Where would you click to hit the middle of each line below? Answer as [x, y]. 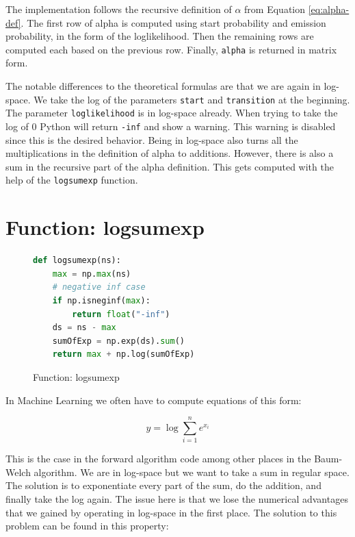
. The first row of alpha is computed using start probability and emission [173, 22]
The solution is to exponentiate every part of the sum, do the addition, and [163, 485]
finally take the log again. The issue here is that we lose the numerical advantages [177, 499]
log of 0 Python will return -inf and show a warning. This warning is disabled [171, 126]
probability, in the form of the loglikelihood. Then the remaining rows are [160, 36]
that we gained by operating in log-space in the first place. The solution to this [171, 512]
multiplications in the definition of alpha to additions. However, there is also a [170, 153]
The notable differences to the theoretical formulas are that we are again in [163, 86]
